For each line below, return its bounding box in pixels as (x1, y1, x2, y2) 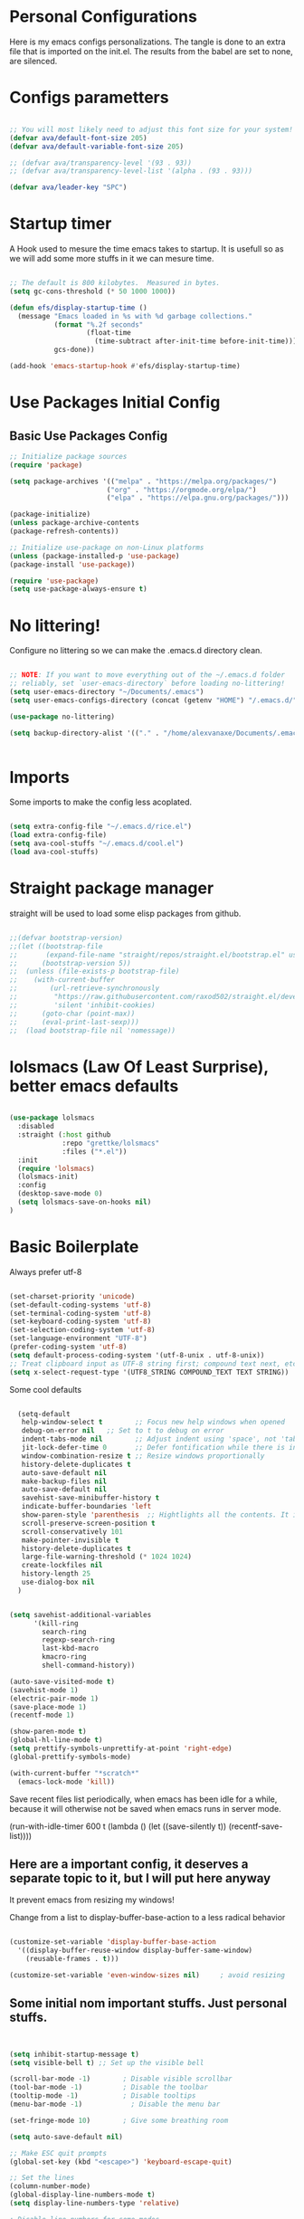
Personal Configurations (9, 6, 197, 27)
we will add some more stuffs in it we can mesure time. (9, 253, 214, 264)
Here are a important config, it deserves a (9, 1856, 249, 1871)
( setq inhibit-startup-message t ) (9, 2050, 140, 2059)
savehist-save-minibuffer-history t (21, 1493, 160, 1503)
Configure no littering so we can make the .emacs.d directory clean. (9, 645, 262, 656)
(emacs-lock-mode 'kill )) (17, 1776, 116, 1786)
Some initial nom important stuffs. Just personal (9, 1995, 288, 2011)
